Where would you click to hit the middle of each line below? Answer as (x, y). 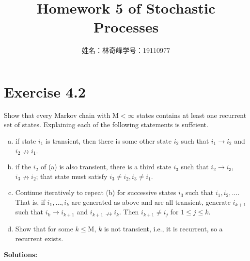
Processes (126, 27)
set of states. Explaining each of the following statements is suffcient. (106, 124)
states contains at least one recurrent (192, 115)
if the (23, 167)
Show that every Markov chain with (57, 115)
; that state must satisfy (72, 176)
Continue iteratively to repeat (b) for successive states (96, 192)
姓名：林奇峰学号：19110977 (126, 50)
